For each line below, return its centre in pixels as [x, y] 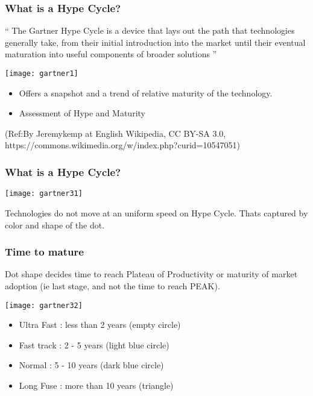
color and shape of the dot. [55, 225]
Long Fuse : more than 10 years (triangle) [96, 385]
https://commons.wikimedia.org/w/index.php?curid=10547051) [122, 145]
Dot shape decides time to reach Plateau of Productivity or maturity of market [151, 274]
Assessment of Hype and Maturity [82, 113]
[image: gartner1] [42, 74]
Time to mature [44, 252]
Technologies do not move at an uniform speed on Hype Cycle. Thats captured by [156, 212]
